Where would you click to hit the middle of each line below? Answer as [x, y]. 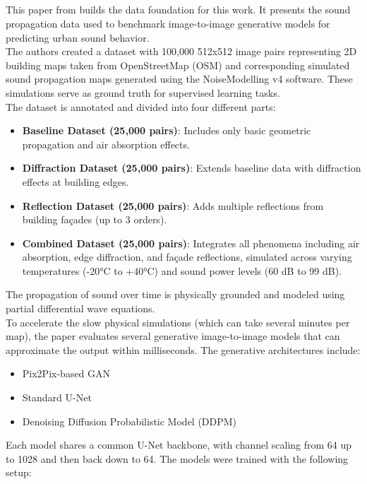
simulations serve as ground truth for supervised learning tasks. [143, 92]
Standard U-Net [57, 397]
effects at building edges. [76, 181]
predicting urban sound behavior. [78, 37]
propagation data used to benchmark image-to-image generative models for [168, 23]
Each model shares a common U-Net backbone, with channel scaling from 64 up [179, 445]
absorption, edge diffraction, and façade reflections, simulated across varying [187, 257]
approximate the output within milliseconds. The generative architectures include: [183, 349]
